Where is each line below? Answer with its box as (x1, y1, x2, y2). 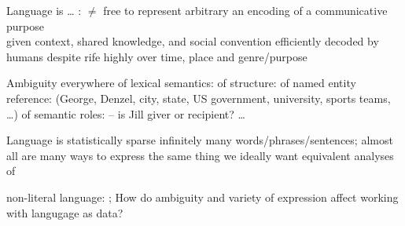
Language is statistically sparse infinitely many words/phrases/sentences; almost (6, 132, 393, 148)
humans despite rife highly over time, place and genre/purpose (6, 48, 307, 64)
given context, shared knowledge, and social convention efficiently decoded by (6, 33, 379, 49)
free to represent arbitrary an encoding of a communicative (103, 2, 388, 18)
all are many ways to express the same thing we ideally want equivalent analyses (6, 147, 394, 163)
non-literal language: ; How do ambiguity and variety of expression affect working (6, 188, 399, 205)
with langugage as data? (6, 204, 123, 221)
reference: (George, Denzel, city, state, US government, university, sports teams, (6, 89, 391, 106)
